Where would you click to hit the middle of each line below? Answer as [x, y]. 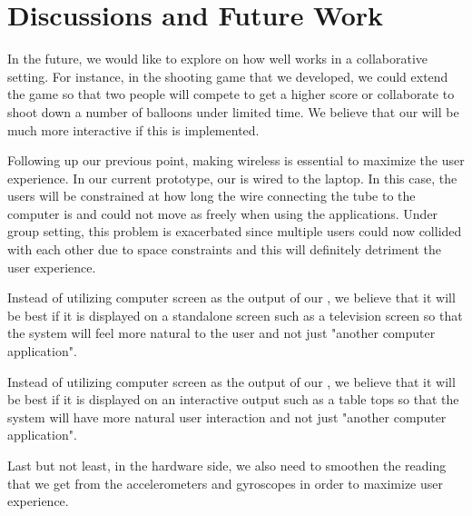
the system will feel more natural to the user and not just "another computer [221, 333]
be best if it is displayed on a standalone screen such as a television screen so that [235, 315]
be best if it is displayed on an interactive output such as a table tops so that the [233, 399]
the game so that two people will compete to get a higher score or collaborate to [231, 94]
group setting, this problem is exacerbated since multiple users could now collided [235, 231]
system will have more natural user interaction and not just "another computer [227, 417]
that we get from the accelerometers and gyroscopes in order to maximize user [226, 483]
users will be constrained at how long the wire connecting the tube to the [211, 196]
